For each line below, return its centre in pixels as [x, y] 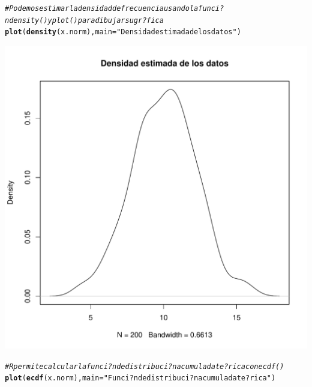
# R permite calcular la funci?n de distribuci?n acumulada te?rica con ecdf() [145, 366]
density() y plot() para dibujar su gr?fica [86, 20]
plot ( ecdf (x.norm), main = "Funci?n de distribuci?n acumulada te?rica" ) [140, 378]
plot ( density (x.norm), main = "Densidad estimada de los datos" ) [123, 32]
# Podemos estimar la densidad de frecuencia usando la [102, 8]
